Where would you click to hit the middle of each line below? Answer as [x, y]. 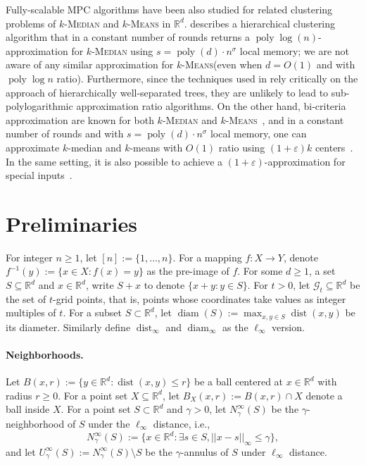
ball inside [28, 409]
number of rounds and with [65, 134]
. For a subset [92, 312]
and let [21, 451]
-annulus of [204, 451]
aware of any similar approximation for [90, 64]
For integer [29, 257]
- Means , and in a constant [285, 119]
